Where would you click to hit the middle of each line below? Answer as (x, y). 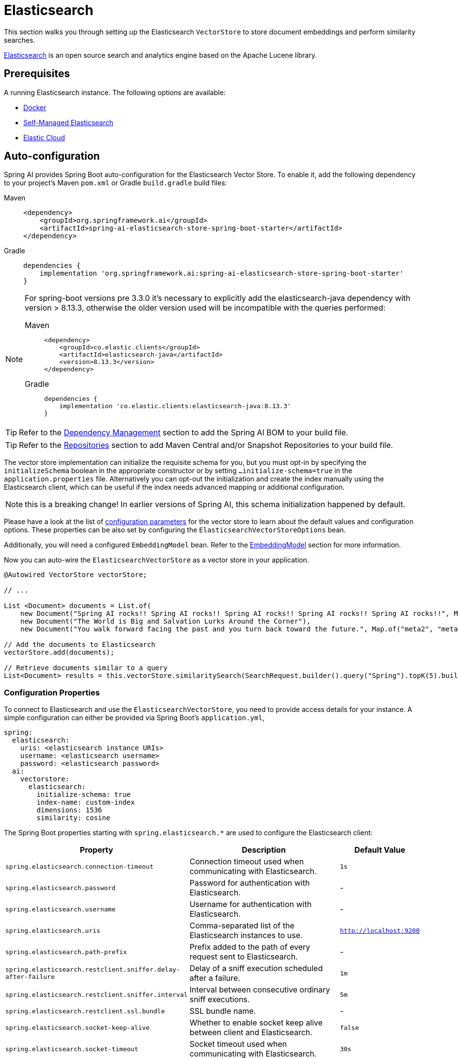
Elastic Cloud (44, 137)
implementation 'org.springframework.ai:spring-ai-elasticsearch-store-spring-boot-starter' (221, 273)
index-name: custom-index (86, 802)
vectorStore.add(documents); (59, 653)
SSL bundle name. (223, 1011)
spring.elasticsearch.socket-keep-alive (78, 1027)
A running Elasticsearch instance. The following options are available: (115, 92)
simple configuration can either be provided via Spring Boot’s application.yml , (134, 718)
